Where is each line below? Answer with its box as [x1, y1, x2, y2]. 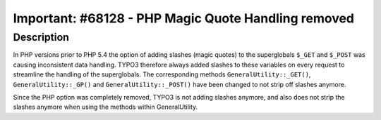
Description [13, 31, 70, 44]
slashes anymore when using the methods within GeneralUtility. [13, 102, 198, 112]
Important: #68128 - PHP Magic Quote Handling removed [13, 11, 354, 26]
